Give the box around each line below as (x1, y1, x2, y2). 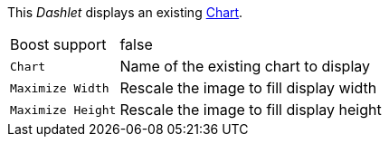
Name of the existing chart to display (119, 57, 371, 75)
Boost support (10, 35, 107, 53)
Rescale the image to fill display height (119, 101, 382, 119)
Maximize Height (10, 102, 117, 117)
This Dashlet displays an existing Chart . (7, 5, 243, 20)
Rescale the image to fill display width (119, 79, 377, 97)
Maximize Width (10, 81, 109, 95)
